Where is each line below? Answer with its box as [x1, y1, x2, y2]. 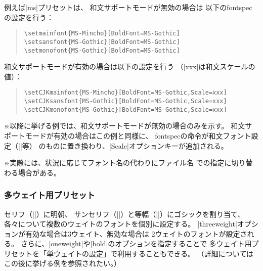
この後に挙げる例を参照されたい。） [4, 258, 121, 268]
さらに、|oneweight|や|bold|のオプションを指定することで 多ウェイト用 [20, 238, 252, 249]
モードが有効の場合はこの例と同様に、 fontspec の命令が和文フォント [25, 130, 251, 141]
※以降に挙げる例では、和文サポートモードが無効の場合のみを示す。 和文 [4, 120, 245, 131]
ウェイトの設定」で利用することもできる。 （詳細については [53, 248, 254, 258]
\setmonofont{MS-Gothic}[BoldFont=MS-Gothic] [24, 47, 180, 54]
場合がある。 [18, 167, 61, 177]
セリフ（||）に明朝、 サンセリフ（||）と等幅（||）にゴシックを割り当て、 [4, 208, 245, 219]
